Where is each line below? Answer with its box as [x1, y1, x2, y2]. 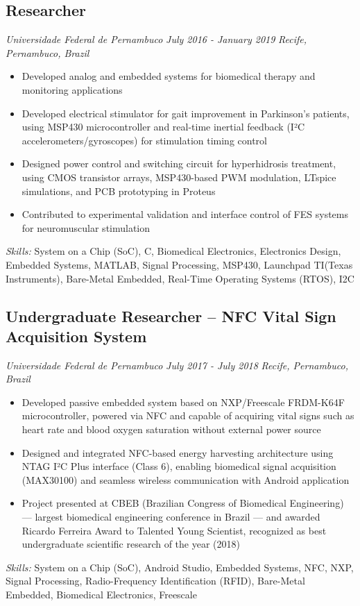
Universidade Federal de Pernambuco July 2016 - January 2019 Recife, [6, 32, 307, 47]
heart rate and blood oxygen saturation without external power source [22, 422, 321, 437]
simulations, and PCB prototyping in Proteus [22, 183, 216, 198]
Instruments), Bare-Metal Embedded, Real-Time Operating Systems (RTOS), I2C [6, 271, 354, 285]
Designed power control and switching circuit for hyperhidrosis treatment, [22, 156, 336, 171]
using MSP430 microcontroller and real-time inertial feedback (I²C [22, 119, 305, 134]
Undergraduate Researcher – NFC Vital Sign [6, 305, 336, 326]
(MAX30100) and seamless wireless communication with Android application [22, 472, 350, 487]
